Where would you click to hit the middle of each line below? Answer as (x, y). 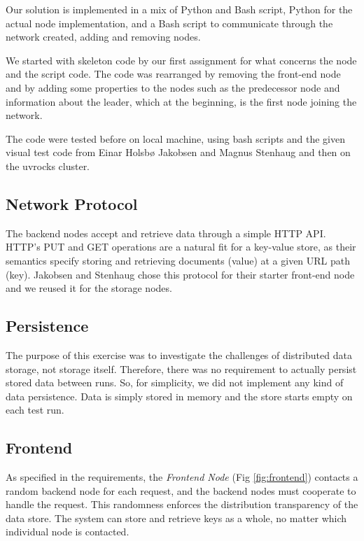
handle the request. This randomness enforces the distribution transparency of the (182, 504)
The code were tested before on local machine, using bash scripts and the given (176, 138)
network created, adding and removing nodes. (103, 37)
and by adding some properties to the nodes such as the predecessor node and (173, 87)
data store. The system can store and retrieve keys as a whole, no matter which (176, 518)
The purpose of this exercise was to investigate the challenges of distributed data (179, 354)
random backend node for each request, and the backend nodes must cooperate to (181, 490)
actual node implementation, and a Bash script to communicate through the (169, 23)
